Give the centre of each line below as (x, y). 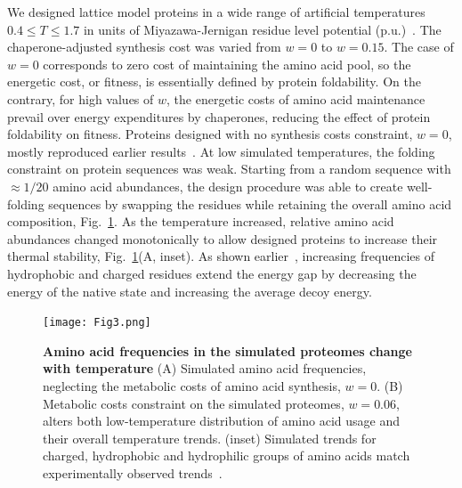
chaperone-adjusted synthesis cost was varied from (144, 47)
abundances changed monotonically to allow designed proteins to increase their (223, 238)
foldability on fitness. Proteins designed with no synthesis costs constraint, (210, 134)
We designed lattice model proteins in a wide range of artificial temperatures (216, 12)
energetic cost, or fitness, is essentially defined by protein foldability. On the (214, 81)
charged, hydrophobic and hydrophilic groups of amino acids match (227, 455)
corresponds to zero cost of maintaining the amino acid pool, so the (227, 64)
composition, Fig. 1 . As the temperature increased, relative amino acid (201, 221)
